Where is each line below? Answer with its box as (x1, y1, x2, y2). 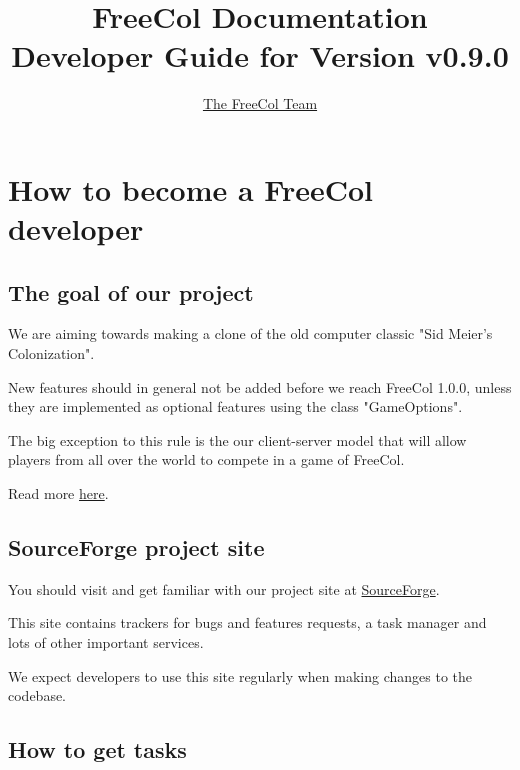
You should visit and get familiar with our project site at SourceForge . (8, 578, 440, 599)
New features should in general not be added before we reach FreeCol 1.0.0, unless (8, 376, 512, 397)
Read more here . (8, 483, 109, 504)
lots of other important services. (8, 632, 204, 653)
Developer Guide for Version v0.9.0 (11, 35, 509, 76)
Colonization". (8, 343, 95, 364)
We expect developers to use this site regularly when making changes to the (8, 665, 473, 686)
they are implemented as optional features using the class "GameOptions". (8, 396, 463, 417)
